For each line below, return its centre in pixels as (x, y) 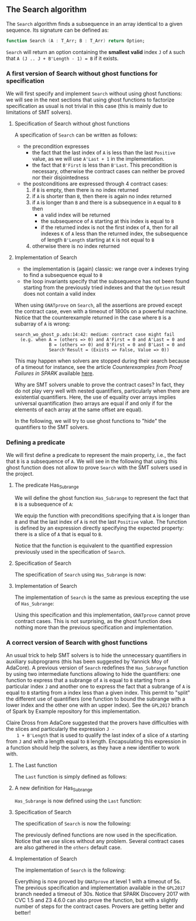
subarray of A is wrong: (42, 324)
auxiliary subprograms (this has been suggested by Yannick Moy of (87, 662)
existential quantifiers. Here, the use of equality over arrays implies (95, 397)
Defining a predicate (36, 442)
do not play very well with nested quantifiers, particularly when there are (102, 391)
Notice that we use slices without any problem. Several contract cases (99, 841)
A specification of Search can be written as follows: (76, 135)
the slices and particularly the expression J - (61, 729)
